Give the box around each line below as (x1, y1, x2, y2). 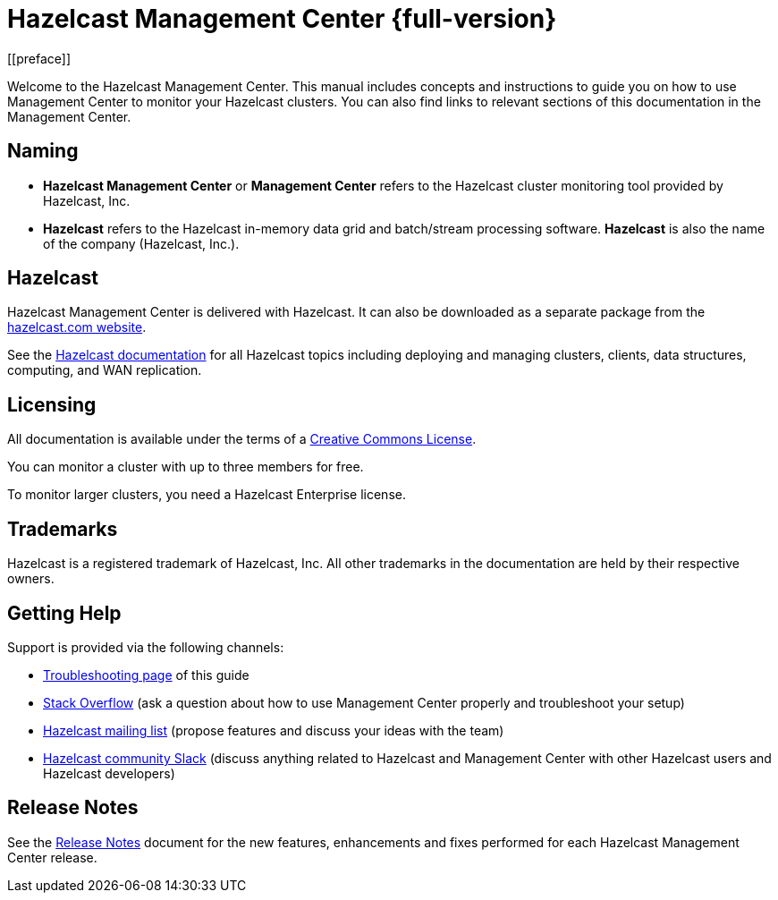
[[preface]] (7, 50, 72, 66)
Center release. (7, 849, 97, 865)
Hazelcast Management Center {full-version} (7, 4, 557, 34)
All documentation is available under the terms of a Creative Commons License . (7, 431, 477, 447)
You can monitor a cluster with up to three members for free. (7, 459, 364, 475)
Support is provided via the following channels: (7, 639, 284, 655)
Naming (7, 140, 79, 163)
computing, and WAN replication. (7, 362, 202, 378)
